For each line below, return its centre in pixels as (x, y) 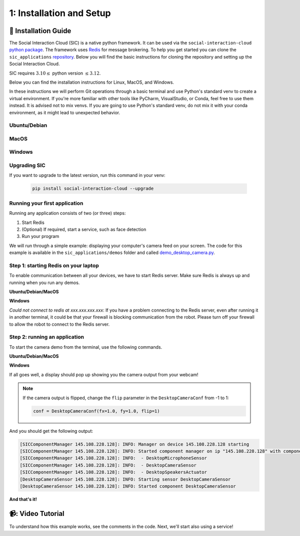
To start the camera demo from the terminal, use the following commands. (86, 347)
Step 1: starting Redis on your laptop (54, 265)
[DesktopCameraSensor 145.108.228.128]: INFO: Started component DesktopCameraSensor (128, 486)
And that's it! (23, 499)
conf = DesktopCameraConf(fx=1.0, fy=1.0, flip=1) (96, 411)
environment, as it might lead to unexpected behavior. (65, 112)
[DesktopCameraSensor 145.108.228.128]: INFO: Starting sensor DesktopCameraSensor (125, 479)
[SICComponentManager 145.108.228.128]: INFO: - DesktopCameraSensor (108, 465)
